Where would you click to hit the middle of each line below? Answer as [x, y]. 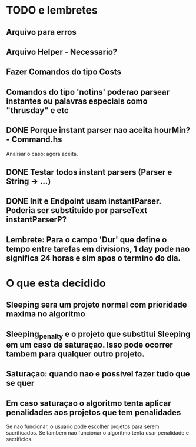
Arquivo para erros [41, 32]
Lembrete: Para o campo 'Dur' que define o [87, 240]
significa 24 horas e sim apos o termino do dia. [94, 258]
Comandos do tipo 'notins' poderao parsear [88, 92]
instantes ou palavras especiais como [77, 101]
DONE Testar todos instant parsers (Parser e [89, 172]
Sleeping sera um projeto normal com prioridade [97, 305]
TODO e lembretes [52, 10]
